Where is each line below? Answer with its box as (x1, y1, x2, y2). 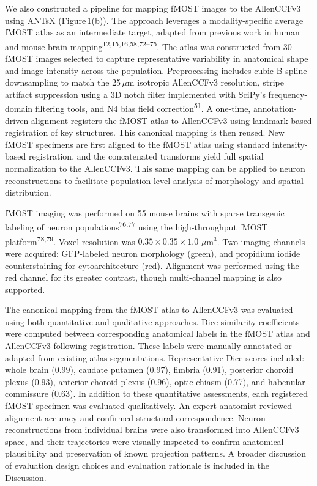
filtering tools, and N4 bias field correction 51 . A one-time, (35, 100, 251, 115)
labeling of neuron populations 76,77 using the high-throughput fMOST (5, 219, 268, 234)
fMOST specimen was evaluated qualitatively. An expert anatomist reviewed (5, 399, 292, 412)
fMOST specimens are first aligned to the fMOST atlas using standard (5, 138, 270, 150)
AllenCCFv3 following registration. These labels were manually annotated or (5, 339, 292, 352)
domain (5, 102, 33, 115)
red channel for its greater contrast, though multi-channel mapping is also (5, 271, 282, 284)
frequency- (268, 87, 308, 100)
